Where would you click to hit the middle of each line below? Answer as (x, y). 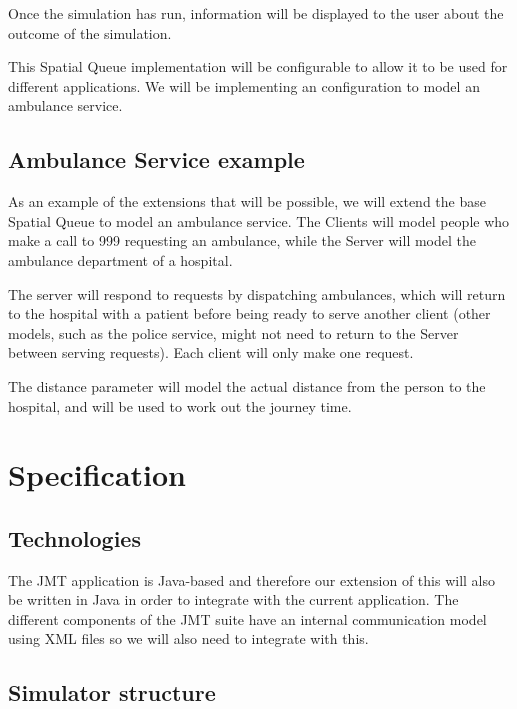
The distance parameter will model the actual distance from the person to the (247, 385)
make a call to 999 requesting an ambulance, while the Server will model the (242, 240)
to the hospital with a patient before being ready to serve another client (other (249, 313)
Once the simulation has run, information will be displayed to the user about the (256, 13)
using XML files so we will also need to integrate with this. (188, 638)
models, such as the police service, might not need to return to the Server (233, 332)
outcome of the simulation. (90, 32)
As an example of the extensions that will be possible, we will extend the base (247, 201)
